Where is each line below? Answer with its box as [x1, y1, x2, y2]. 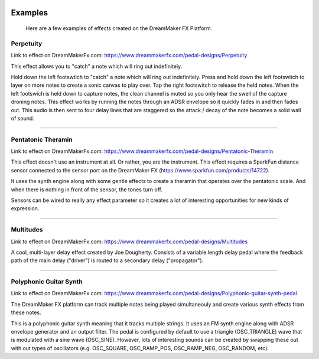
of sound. [11, 115, 35, 122]
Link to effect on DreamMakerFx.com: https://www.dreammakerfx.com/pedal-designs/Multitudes [11, 238, 248, 245]
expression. [11, 205, 40, 212]
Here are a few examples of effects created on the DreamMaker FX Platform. [25, 25, 213, 32]
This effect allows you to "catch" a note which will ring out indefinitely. [11, 63, 183, 70]
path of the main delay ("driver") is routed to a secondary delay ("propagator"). [11, 257, 204, 264]
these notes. [11, 309, 41, 316]
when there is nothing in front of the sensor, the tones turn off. [11, 186, 162, 193]
